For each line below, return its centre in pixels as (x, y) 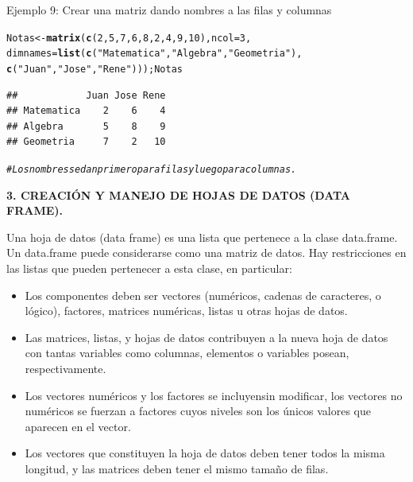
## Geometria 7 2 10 (86, 142)
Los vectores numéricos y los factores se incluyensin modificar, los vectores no (214, 395)
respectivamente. (66, 368)
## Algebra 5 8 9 (86, 126)
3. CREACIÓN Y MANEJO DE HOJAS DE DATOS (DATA (179, 194)
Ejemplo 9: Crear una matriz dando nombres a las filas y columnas (169, 10)
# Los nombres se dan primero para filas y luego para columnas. (152, 169)
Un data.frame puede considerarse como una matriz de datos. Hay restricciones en (206, 253)
